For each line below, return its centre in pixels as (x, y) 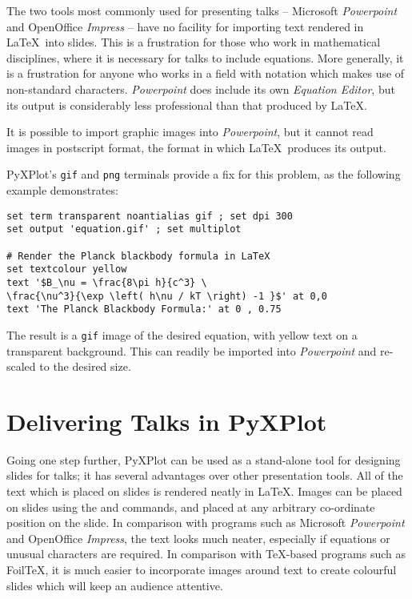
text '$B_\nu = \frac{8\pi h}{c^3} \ (107, 282)
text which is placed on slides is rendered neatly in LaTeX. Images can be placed (204, 491)
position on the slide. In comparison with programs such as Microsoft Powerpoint (206, 523)
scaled (21, 366)
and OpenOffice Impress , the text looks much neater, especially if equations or (198, 538)
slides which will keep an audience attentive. (115, 585)
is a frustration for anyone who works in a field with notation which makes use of (206, 73)
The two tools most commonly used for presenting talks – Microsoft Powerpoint (202, 10)
